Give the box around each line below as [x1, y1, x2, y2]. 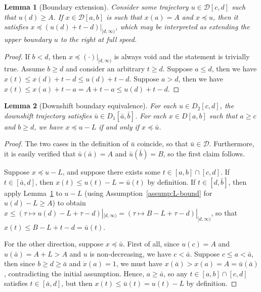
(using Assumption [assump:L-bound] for [84, 187, 212, 198]
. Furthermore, [209, 138, 254, 149]
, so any [163, 268, 188, 278]
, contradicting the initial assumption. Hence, [4, 268, 145, 278]
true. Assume [4, 63, 45, 74]
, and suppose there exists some [62, 166, 161, 177]
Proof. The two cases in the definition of [4, 138, 128, 149]
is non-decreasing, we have [90, 248, 171, 259]
